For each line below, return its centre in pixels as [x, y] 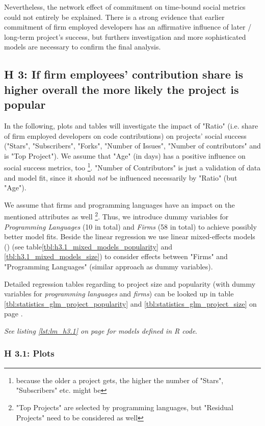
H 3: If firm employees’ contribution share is [124, 74]
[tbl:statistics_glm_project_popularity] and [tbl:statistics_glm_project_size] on [130, 303]
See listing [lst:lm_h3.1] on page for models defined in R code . [101, 330]
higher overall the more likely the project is [122, 89]
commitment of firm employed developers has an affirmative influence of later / [128, 27]
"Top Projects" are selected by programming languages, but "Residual [125, 407]
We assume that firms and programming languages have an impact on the [120, 204]
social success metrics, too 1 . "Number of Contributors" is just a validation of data [132, 167]
